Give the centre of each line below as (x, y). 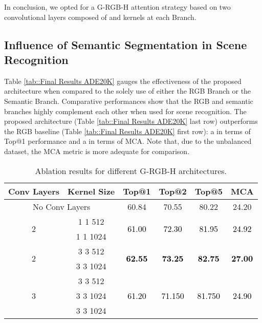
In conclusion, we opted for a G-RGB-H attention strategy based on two (117, 7)
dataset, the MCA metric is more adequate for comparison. (97, 151)
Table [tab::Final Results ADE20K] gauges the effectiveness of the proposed (123, 81)
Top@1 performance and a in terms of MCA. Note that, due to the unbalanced (128, 141)
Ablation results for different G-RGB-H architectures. (131, 170)
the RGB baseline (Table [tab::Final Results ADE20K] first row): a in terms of (127, 131)
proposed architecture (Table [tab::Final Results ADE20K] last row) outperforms (131, 121)
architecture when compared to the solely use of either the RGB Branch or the (128, 91)
